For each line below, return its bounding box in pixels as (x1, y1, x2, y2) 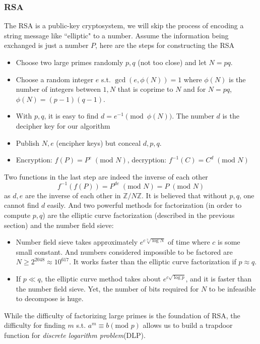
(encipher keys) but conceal (56, 137, 141, 148)
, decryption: (127, 154, 167, 165)
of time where (168, 237, 210, 247)
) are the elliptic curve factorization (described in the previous (42, 210, 235, 220)
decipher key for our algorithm (16, 120, 110, 131)
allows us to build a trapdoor (143, 320, 233, 330)
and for (183, 84, 206, 94)
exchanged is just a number (4, 40, 89, 50)
